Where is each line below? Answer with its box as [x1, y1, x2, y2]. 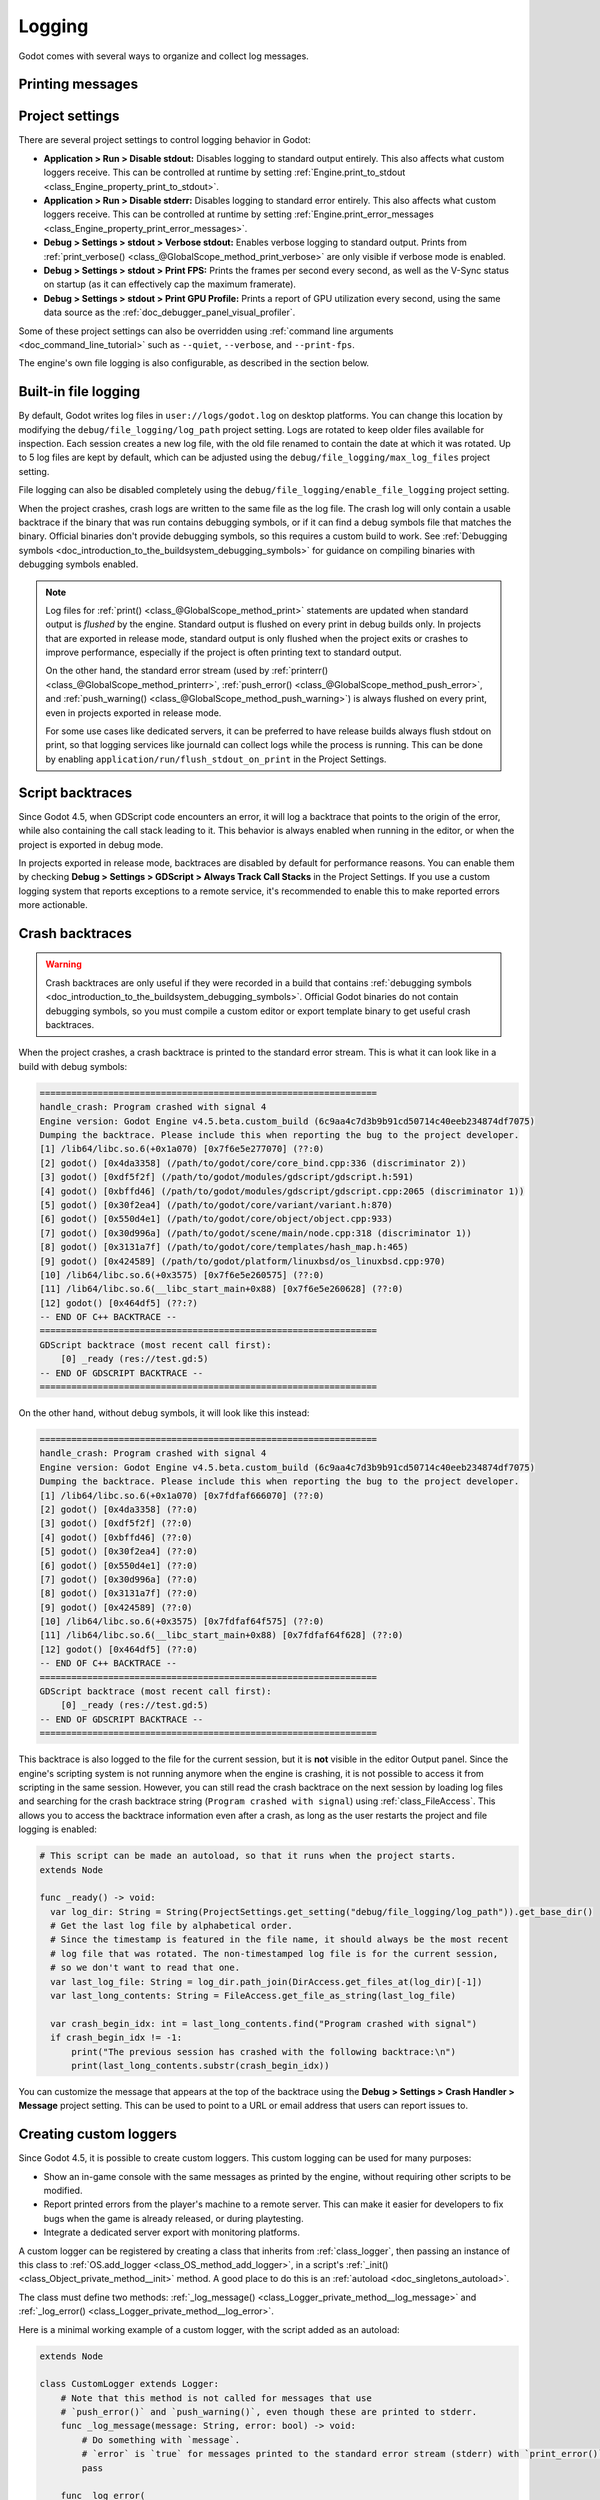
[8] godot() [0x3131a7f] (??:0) [39, 1588, 199, 1599]
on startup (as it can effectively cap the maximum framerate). [43, 278, 297, 290]
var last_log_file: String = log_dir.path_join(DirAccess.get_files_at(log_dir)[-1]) [50, 1976, 483, 1987]
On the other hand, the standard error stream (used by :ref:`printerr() [45, 665, 329, 677]
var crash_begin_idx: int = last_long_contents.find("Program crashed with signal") [50, 2018, 478, 2029]
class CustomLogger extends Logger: [39, 2378, 220, 2390]
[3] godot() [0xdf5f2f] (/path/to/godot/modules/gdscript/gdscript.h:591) [39, 1171, 415, 1183]
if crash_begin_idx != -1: [50, 2032, 183, 2044]
